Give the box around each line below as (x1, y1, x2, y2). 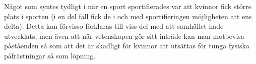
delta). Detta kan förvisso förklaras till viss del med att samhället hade (4, 21, 224, 31)
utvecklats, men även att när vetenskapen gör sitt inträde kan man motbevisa (4, 30, 244, 41)
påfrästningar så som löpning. (4, 50, 96, 60)
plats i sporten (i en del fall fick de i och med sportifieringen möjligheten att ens (4, 11, 252, 21)
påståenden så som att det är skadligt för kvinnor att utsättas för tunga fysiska (4, 40, 249, 51)
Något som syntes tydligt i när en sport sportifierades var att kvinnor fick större (4, 1, 251, 11)
